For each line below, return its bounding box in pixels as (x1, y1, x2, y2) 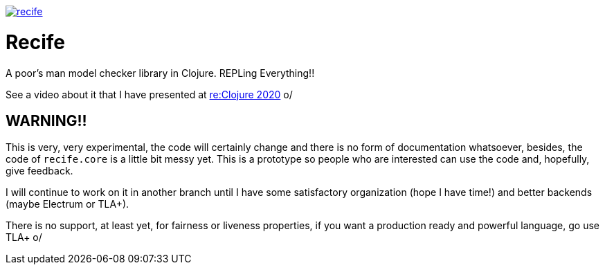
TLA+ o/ (6, 231, 42, 244)
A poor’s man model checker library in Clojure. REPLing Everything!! (6, 66, 315, 79)
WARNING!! (6, 111, 87, 129)
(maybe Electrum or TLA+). (6, 198, 129, 210)
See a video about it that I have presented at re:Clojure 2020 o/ (6, 88, 293, 100)
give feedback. (6, 165, 73, 177)
